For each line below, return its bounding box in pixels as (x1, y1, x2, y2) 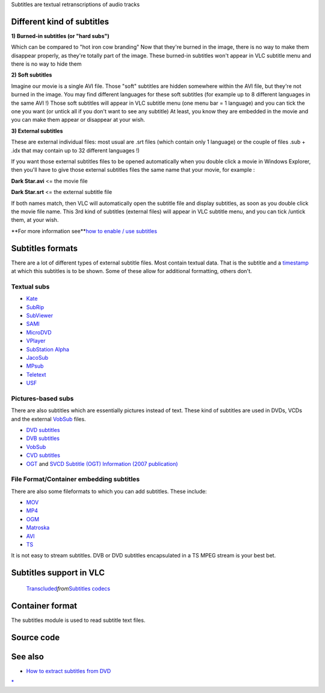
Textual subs (11, 282, 50, 290)
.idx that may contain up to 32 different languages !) (11, 146, 140, 154)
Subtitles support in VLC (11, 568, 105, 578)
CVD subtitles (26, 452, 60, 459)
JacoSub (26, 354, 49, 361)
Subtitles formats (11, 243, 78, 253)
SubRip (26, 303, 45, 310)
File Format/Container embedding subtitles (11, 475, 140, 483)
